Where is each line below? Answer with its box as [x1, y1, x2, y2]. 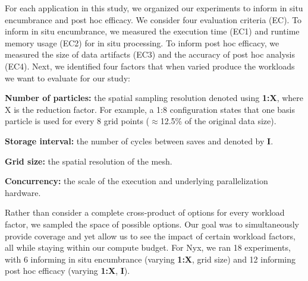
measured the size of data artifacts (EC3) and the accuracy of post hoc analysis [5, 48, 296, 61]
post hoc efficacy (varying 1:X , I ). [5, 264, 130, 277]
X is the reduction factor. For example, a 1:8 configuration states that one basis [5, 103, 296, 115]
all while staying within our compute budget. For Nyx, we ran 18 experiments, [5, 241, 291, 254]
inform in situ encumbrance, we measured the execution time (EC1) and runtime [5, 25, 300, 37]
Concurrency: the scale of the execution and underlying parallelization [5, 175, 268, 187]
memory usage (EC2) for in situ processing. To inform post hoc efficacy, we [5, 36, 279, 49]
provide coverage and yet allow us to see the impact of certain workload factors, [5, 229, 296, 242]
